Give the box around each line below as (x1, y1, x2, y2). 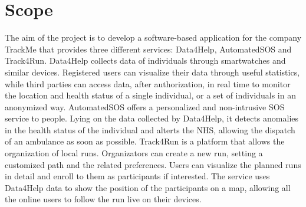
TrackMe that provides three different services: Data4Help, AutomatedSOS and (5, 42, 292, 55)
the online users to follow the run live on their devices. (5, 193, 202, 205)
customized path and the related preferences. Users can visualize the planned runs (5, 158, 301, 170)
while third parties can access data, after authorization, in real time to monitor (5, 77, 291, 90)
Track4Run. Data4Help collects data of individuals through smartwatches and (5, 54, 286, 67)
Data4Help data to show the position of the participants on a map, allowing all (5, 181, 291, 193)
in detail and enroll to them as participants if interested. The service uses (5, 170, 270, 182)
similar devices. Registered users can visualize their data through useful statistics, (5, 65, 300, 78)
